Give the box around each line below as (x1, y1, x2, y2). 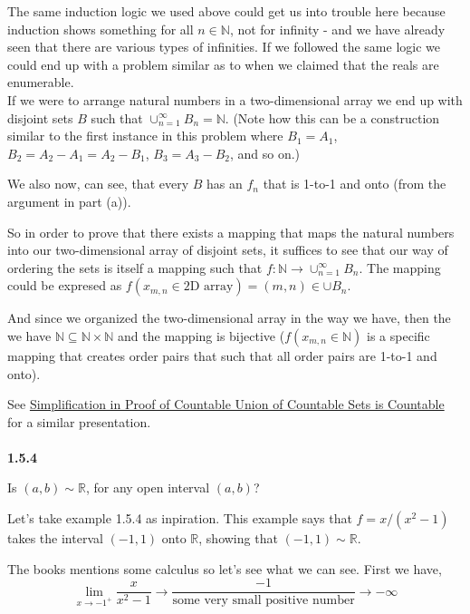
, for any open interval (85, 478, 210, 497)
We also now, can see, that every (7, 174, 189, 193)
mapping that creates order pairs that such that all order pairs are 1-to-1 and (7, 346, 437, 365)
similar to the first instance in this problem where (7, 126, 283, 145)
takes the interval (7, 529, 103, 548)
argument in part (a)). (7, 191, 131, 210)
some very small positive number (172, 594, 355, 608)
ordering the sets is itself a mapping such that (7, 258, 263, 277)
